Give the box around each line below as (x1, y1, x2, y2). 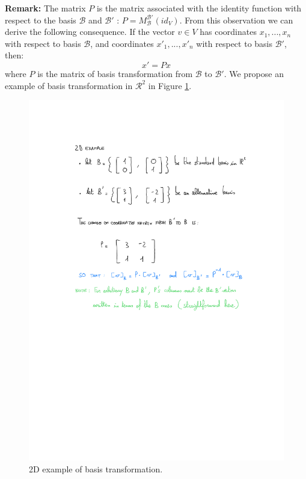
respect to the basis (5, 13, 76, 26)
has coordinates (200, 25, 257, 38)
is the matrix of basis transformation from (37, 67, 193, 79)
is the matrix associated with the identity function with (96, 2, 302, 14)
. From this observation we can (179, 13, 293, 26)
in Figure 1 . (148, 79, 192, 91)
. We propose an (224, 67, 284, 79)
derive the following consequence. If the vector (5, 25, 175, 38)
